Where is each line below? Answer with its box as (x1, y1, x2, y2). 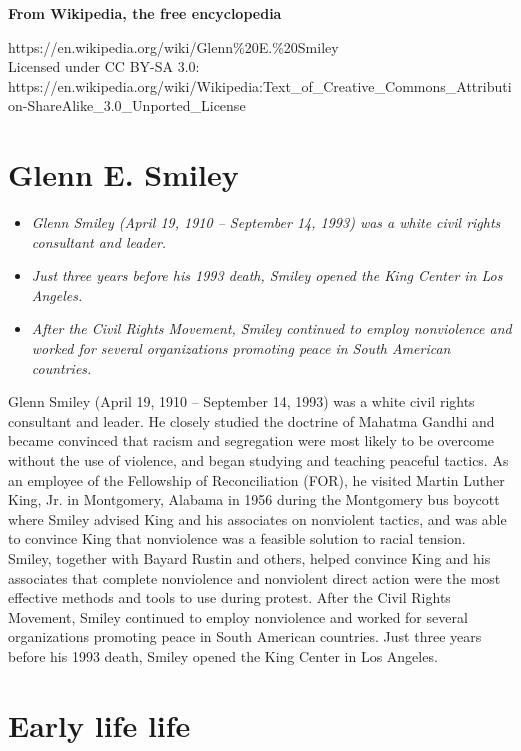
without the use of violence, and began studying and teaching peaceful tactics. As (8, 450, 509, 471)
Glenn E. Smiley (8, 154, 239, 195)
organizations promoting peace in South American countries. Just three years (8, 626, 482, 647)
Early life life (8, 704, 191, 745)
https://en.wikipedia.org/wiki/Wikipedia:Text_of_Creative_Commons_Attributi (8, 75, 512, 96)
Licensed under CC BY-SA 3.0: (8, 56, 200, 77)
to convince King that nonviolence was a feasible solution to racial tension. (8, 528, 466, 549)
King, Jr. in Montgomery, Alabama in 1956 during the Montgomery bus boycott (8, 489, 500, 510)
